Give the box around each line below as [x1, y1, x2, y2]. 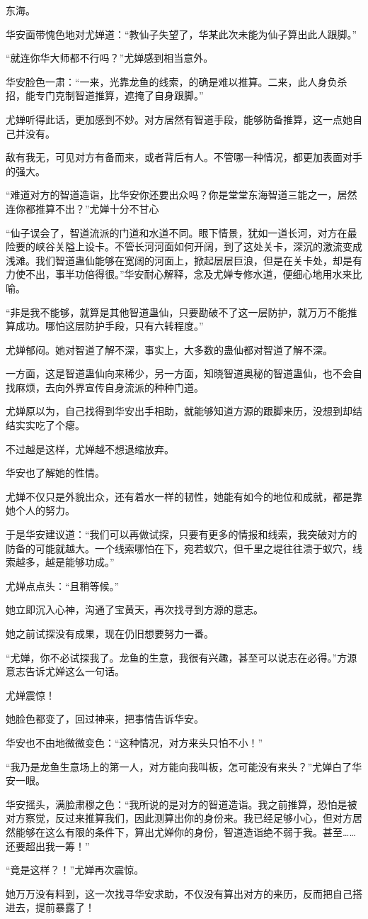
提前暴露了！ [35, 900, 95, 915]
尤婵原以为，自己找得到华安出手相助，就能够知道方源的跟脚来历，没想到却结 [6, 403, 362, 418]
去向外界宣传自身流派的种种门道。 [45, 379, 204, 394]
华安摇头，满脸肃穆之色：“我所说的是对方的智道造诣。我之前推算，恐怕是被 [6, 796, 357, 811]
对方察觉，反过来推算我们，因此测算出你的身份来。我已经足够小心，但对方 [6, 811, 352, 825]
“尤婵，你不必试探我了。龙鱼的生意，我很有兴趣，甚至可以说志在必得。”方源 [6, 650, 357, 664]
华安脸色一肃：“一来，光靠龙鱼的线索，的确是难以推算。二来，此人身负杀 [6, 74, 347, 89]
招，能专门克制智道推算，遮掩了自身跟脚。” [6, 88, 204, 103]
